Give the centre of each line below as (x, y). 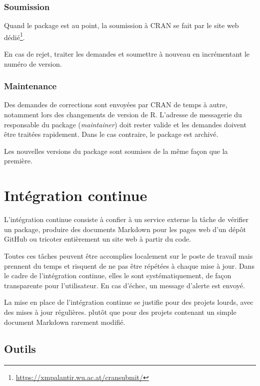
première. (18, 161)
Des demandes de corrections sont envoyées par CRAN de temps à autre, (116, 105)
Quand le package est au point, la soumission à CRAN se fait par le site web (121, 25)
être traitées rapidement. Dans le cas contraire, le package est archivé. (111, 134)
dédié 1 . (14, 36)
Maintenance (30, 86)
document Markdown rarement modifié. (65, 322)
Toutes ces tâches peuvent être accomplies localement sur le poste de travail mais (128, 255)
